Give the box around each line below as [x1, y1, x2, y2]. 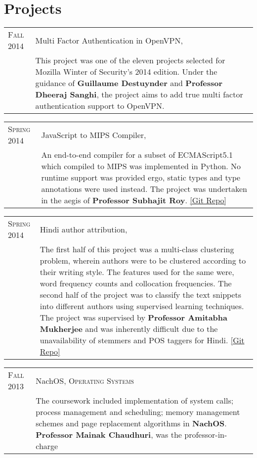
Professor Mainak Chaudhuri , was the [36, 429, 182, 441]
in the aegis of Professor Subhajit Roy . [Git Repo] [41, 194, 226, 206]
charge [36, 440, 58, 452]
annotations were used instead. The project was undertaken [41, 183, 247, 195]
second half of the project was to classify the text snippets [40, 289, 241, 301]
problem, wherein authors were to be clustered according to [40, 255, 246, 267]
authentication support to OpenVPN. [35, 100, 165, 112]
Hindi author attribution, [40, 223, 128, 235]
